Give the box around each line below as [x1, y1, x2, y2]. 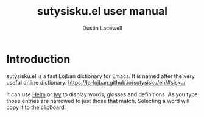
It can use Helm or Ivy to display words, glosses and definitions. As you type [6, 90, 198, 98]
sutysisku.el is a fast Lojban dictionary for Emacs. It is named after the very [6, 72, 195, 80]
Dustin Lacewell [82, 24, 122, 32]
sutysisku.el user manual [37, 4, 168, 18]
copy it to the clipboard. [6, 104, 66, 111]
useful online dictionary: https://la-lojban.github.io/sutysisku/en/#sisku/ [6, 79, 186, 86]
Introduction [6, 52, 71, 66]
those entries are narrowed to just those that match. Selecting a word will [6, 97, 190, 104]
